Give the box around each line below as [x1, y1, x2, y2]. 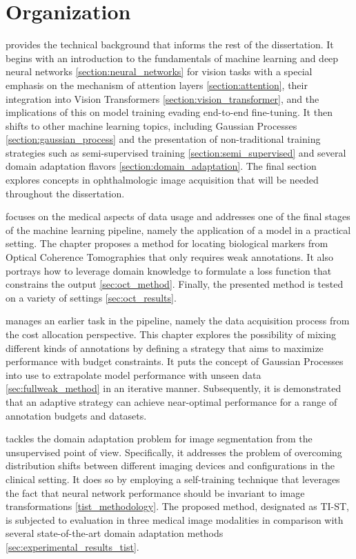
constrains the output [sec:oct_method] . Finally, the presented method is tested [6, 277, 344, 291]
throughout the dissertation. [6, 186, 125, 200]
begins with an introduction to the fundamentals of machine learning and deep [6, 50, 339, 65]
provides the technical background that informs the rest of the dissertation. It [6, 37, 334, 52]
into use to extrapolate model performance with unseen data [6, 367, 261, 382]
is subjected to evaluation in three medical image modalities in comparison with [6, 512, 344, 527]
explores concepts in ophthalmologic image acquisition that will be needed [6, 173, 319, 187]
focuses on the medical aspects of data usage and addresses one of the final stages [6, 209, 350, 224]
